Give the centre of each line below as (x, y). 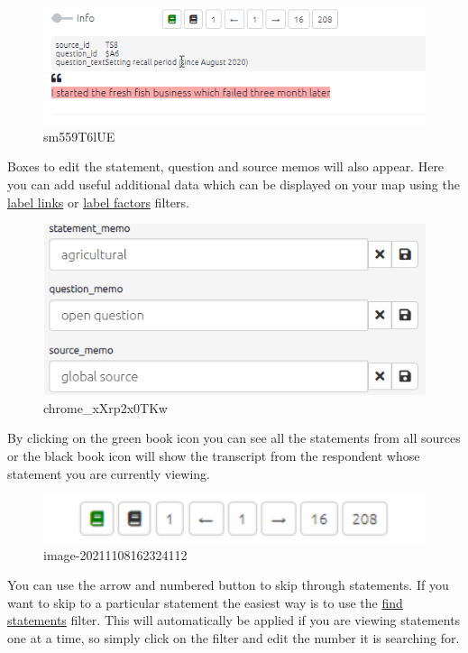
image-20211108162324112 (115, 554)
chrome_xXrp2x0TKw (106, 407)
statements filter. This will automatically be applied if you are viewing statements (234, 620)
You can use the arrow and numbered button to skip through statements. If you (228, 585)
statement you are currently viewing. (109, 473)
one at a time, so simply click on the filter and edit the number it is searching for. (234, 638)
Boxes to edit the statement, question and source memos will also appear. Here (226, 166)
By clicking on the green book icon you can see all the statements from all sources (234, 438)
